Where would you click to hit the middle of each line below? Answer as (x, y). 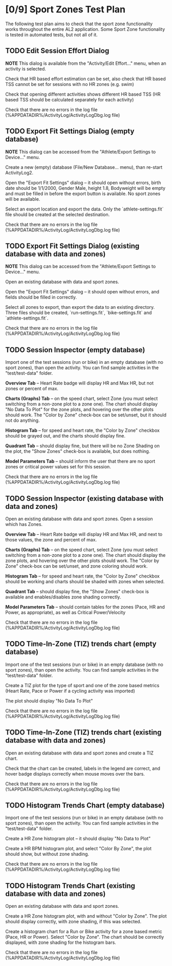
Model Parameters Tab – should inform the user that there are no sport (80, 461)
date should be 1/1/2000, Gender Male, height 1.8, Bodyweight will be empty (85, 188)
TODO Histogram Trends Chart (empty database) (85, 806)
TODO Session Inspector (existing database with (84, 498)
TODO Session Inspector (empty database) (75, 350)
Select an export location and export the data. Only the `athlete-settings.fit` (84, 209)
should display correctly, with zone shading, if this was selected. (73, 922)
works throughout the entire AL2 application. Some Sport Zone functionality (85, 29)
